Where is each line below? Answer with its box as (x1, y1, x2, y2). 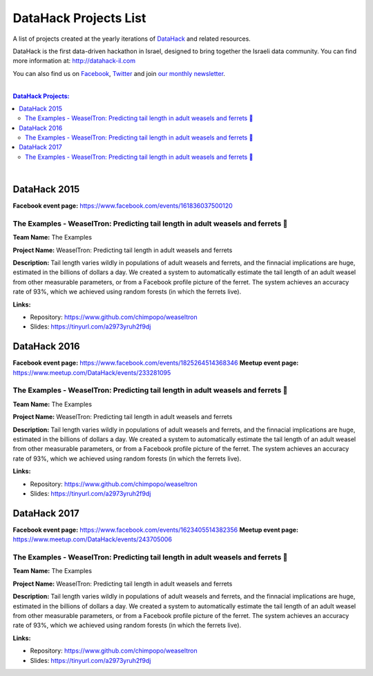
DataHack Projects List (12, 10, 146, 26)
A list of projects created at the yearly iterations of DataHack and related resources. (12, 35, 251, 43)
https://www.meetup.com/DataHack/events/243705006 (12, 535, 173, 543)
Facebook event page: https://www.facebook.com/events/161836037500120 (12, 202, 233, 210)
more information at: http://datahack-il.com (12, 57, 136, 65)
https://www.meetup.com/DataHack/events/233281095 (12, 368, 171, 376)
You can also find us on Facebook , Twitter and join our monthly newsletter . (12, 69, 226, 77)
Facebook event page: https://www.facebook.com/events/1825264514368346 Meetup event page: (12, 359, 299, 367)
